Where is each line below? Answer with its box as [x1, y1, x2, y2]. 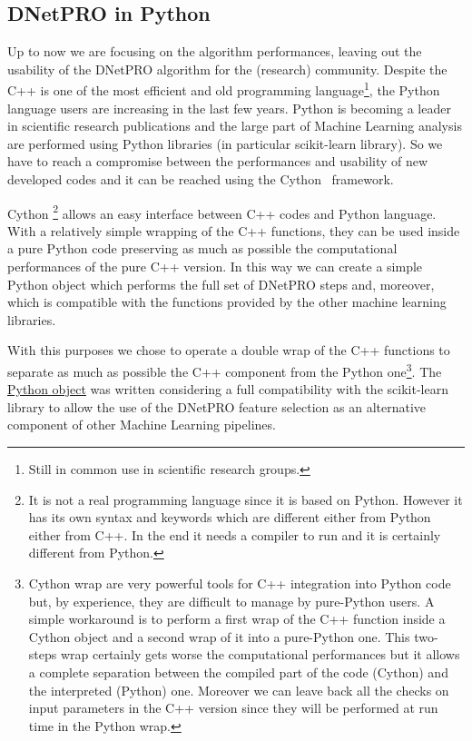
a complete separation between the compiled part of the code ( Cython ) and [28, 662, 448, 681]
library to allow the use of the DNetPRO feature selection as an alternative [7, 397, 427, 416]
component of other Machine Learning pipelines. [7, 415, 276, 434]
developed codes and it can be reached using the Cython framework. [7, 170, 394, 189]
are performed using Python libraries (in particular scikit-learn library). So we [7, 133, 443, 153]
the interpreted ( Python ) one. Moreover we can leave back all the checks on [28, 680, 449, 699]
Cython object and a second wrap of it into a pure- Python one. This [28, 627, 410, 646]
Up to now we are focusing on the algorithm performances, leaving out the [7, 42, 422, 61]
